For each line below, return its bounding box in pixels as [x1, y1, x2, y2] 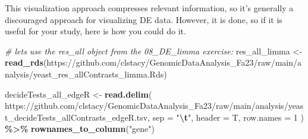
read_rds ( [5, 56, 47, 69]
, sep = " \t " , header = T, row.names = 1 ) [147, 111, 304, 123]
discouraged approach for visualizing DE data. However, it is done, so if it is [5, 13, 282, 25]
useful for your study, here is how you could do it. [5, 25, 186, 37]
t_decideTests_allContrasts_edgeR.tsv [5, 111, 148, 123]
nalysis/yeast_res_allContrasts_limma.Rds [5, 67, 164, 80]
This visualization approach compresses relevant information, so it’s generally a [5, 2, 294, 14]
